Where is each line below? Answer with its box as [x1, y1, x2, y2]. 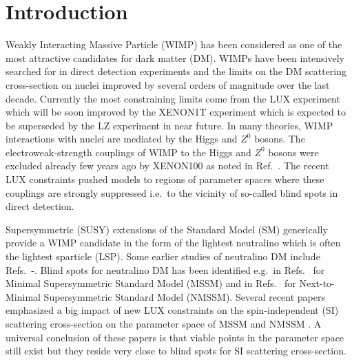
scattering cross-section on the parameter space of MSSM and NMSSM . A [6, 317, 322, 330]
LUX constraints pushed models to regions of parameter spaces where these [6, 172, 324, 187]
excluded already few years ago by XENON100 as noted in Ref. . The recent [6, 158, 329, 173]
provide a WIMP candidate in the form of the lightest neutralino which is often [6, 235, 341, 250]
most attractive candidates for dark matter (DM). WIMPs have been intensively [6, 50, 345, 65]
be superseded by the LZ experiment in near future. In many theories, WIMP [6, 118, 333, 132]
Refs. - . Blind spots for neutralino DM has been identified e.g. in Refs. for [6, 262, 325, 277]
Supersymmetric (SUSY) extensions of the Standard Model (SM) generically [6, 222, 328, 236]
